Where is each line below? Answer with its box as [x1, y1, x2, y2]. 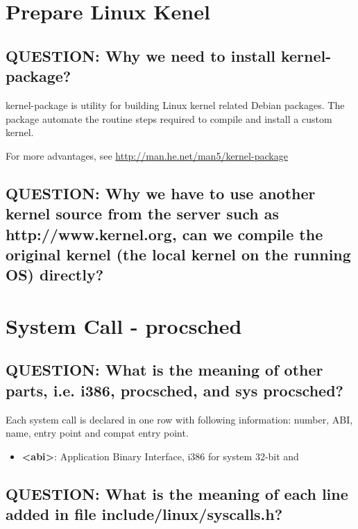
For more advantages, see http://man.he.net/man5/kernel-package [6, 148, 288, 162]
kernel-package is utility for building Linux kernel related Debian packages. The [6, 97, 345, 112]
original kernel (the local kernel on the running [6, 243, 351, 264]
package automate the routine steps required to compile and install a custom [6, 111, 332, 126]
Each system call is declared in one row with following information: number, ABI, [6, 412, 353, 426]
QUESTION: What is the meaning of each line [6, 482, 348, 504]
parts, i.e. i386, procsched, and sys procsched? [6, 379, 343, 401]
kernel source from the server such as [6, 203, 280, 224]
